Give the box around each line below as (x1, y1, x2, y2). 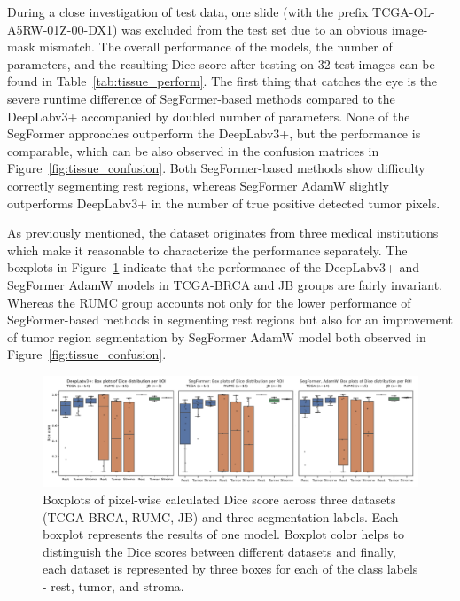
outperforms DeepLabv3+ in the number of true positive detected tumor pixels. (7, 193, 441, 212)
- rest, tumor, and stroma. (43, 576, 184, 595)
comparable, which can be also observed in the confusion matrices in (7, 141, 379, 160)
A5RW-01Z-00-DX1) (7, 20, 118, 38)
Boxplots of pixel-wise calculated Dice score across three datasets (43, 489, 396, 508)
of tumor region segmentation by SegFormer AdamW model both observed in (7, 327, 426, 346)
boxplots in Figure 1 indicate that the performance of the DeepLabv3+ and (7, 258, 420, 277)
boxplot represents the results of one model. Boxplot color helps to (43, 525, 404, 543)
